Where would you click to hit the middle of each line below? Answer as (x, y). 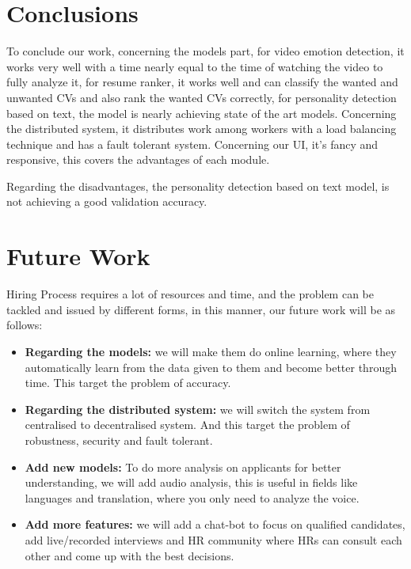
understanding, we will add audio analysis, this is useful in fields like (191, 482)
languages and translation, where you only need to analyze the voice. (192, 497)
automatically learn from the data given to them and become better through (211, 367)
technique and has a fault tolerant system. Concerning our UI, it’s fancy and (192, 144)
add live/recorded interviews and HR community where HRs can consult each (213, 539)
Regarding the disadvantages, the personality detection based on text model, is (198, 186)
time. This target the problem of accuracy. (128, 383)
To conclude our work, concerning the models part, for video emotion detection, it (205, 51)
